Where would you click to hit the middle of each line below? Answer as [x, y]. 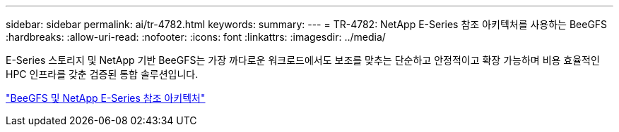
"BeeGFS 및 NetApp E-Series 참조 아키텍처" [106, 98]
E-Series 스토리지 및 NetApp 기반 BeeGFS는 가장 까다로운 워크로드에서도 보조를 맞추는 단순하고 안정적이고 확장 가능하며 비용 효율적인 [303, 60]
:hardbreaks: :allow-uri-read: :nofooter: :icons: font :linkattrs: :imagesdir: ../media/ [196, 37]
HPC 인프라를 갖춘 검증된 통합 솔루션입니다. [102, 74]
